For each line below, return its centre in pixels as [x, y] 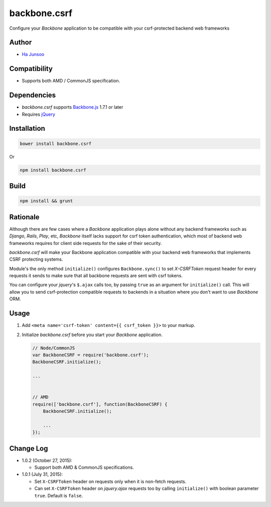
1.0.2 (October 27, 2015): [47, 460]
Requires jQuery [38, 114]
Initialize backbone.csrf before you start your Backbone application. [92, 334]
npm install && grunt [46, 201]
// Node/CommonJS [54, 348]
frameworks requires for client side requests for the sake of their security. [86, 243]
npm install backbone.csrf [53, 170]
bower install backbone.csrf [56, 144]
